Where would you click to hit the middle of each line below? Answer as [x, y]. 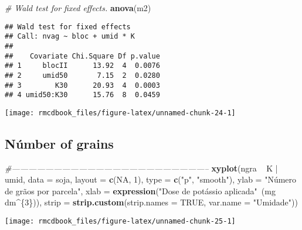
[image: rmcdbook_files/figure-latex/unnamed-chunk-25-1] [120, 222]
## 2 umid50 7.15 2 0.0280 [82, 75]
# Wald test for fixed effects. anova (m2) [78, 8]
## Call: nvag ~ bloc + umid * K [70, 37]
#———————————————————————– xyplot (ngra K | [141, 168]
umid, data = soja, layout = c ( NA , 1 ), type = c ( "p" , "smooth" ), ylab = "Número [151, 179]
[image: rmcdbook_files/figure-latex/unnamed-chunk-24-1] [120, 113]
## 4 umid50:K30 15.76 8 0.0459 [82, 95]
